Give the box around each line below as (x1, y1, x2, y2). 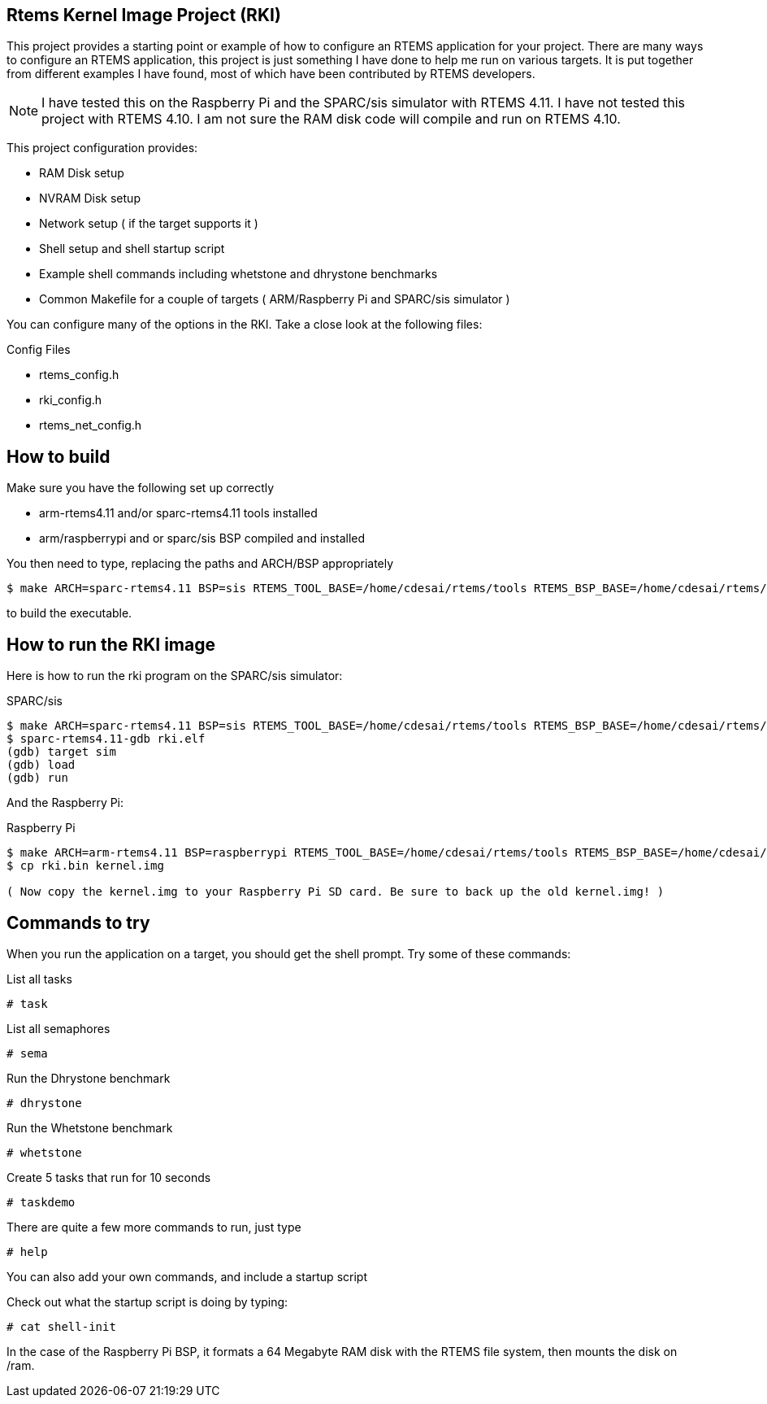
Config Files (6, 342, 71, 357)
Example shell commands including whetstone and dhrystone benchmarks (39, 267, 438, 281)
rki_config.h (39, 393, 102, 408)
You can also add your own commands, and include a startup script (6, 1269, 367, 1284)
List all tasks (6, 971, 72, 986)
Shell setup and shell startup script (39, 242, 225, 256)
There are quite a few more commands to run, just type (6, 1219, 301, 1234)
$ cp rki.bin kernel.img (6, 859, 164, 873)
